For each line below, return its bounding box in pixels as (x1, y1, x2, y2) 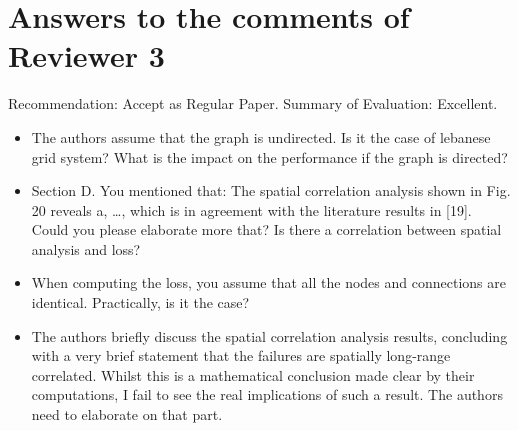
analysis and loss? (31, 238, 141, 259)
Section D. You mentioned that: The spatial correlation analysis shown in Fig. (31, 180, 511, 201)
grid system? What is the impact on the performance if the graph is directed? (31, 146, 508, 167)
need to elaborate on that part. (31, 404, 223, 425)
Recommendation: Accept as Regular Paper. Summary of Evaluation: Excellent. (8, 93, 498, 114)
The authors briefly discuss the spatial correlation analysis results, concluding (31, 325, 508, 346)
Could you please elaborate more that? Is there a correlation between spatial (31, 219, 502, 240)
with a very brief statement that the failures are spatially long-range (31, 345, 451, 366)
